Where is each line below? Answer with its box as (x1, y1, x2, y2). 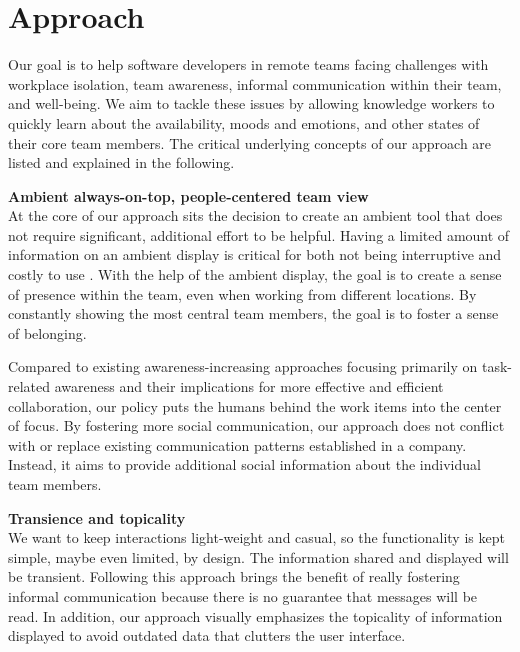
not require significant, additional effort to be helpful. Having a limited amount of (8, 224, 510, 245)
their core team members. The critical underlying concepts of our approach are (8, 132, 492, 153)
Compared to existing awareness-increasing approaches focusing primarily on (8, 356, 478, 377)
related (8, 376, 51, 397)
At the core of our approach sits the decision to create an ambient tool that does (8, 205, 503, 226)
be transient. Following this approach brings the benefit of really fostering (8, 566, 460, 587)
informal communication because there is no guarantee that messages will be (8, 585, 478, 606)
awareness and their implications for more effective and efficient (54, 376, 444, 397)
